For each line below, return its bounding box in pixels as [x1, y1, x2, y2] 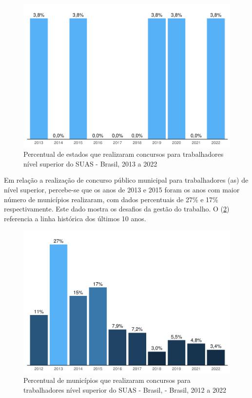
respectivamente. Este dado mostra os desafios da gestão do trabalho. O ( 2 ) [4, 204, 230, 214]
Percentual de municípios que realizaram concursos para [23, 375, 191, 385]
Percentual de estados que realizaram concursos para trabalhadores [23, 149, 224, 159]
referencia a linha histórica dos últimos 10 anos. [4, 213, 146, 223]
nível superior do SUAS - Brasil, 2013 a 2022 [23, 158, 157, 168]
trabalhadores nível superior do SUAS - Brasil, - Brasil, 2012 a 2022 [23, 385, 226, 395]
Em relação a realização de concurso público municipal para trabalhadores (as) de [4, 175, 249, 185]
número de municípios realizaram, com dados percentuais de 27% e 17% [4, 194, 218, 204]
